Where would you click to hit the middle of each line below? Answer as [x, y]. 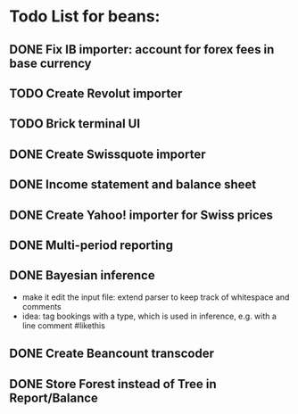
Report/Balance [54, 397]
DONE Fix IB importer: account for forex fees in [142, 50]
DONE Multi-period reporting [91, 245]
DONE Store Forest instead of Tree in [113, 384]
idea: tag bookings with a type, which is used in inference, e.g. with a [149, 316]
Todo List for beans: [85, 17]
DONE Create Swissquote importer [108, 154]
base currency [50, 63]
